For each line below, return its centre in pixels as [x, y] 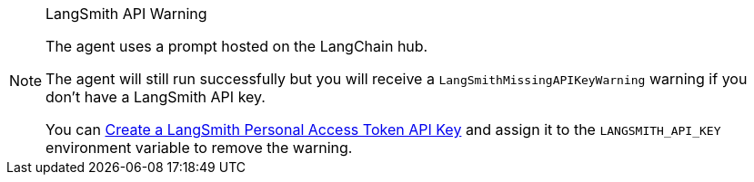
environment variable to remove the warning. [199, 148]
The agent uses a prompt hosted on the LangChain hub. [237, 46]
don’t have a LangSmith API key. [156, 97]
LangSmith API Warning [126, 14]
